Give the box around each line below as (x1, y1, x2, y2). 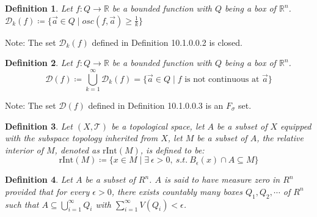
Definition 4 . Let (5, 173, 73, 186)
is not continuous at (184, 75, 260, 84)
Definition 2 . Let (5, 56, 73, 69)
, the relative (257, 131, 304, 144)
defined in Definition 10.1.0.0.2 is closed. (92, 35, 242, 48)
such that (5, 197, 39, 210)
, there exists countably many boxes (111, 185, 242, 197)
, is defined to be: (140, 143, 205, 156)
